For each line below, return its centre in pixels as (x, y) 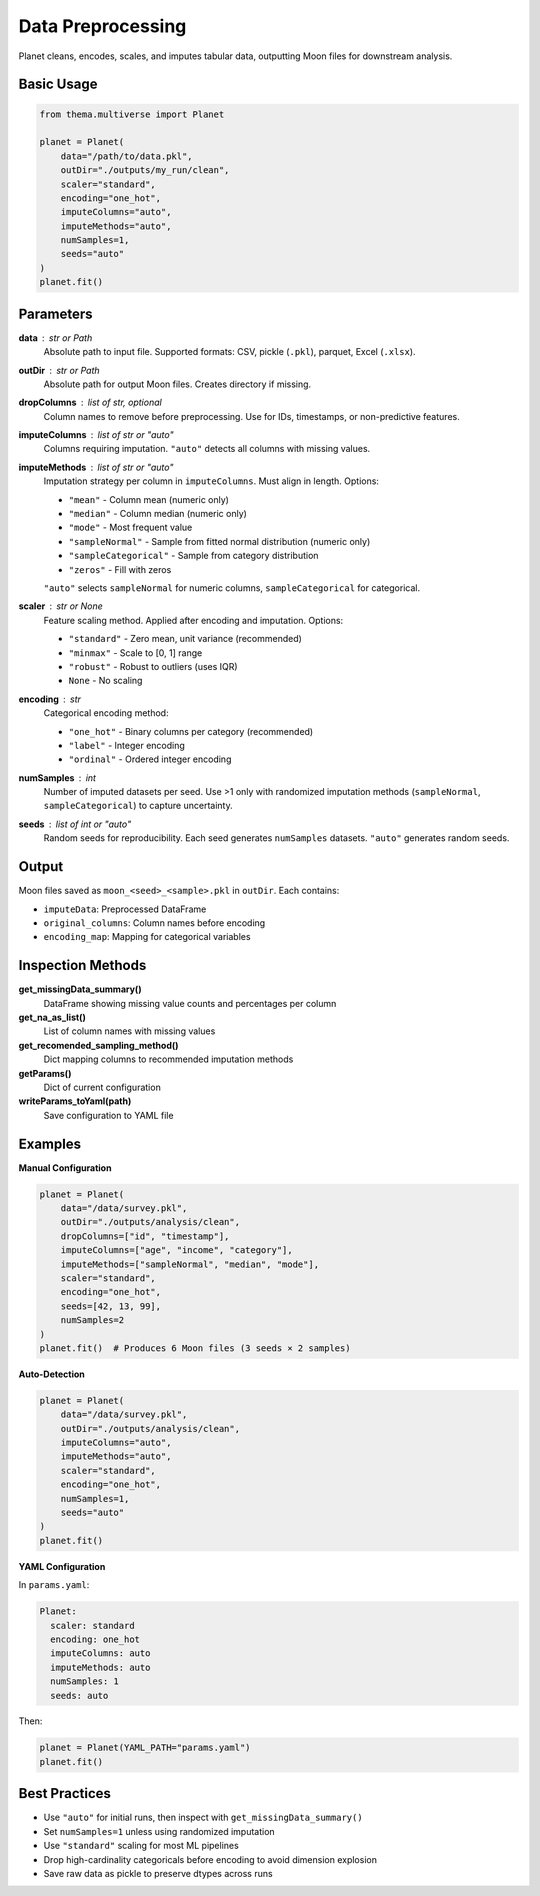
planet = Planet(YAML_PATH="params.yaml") (145, 1748)
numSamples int (57, 777)
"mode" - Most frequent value (130, 527)
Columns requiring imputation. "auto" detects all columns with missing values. (207, 449)
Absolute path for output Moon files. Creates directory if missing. (177, 384)
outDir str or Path (59, 370)
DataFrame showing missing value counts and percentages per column (190, 1003)
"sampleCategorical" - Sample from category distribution (193, 556)
